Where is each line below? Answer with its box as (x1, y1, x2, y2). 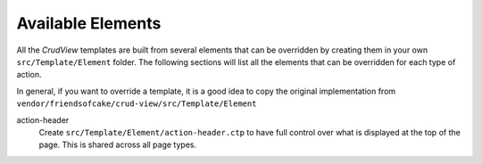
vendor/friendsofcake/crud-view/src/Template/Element (16, 99, 257, 109)
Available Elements (16, 13, 162, 33)
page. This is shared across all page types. (38, 139, 197, 151)
